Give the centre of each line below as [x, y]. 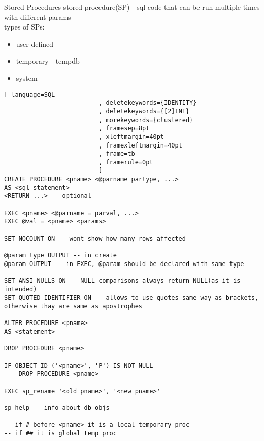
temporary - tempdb [48, 61]
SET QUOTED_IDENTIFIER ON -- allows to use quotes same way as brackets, [131, 298]
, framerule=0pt [126, 162]
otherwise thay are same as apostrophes [73, 306]
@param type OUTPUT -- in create [60, 256]
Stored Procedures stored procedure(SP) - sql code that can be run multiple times [132, 7]
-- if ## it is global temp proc [60, 433]
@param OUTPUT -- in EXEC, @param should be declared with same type [124, 264]
